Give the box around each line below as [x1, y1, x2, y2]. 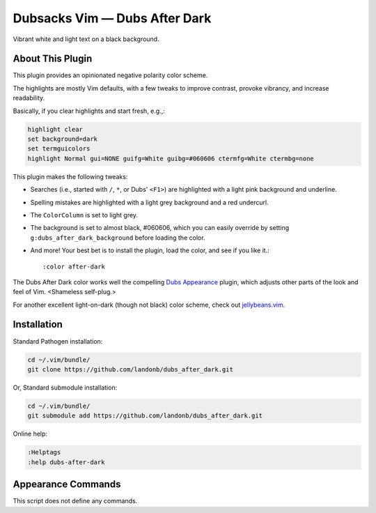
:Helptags [27, 448, 61, 457]
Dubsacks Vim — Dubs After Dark [13, 10, 212, 26]
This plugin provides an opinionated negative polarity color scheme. [13, 71, 208, 79]
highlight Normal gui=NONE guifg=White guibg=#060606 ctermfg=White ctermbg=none [27, 154, 315, 162]
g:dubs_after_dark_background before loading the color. [30, 233, 205, 242]
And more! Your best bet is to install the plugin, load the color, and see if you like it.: [30, 246, 269, 254]
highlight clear [27, 125, 84, 133]
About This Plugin [13, 53, 93, 65]
